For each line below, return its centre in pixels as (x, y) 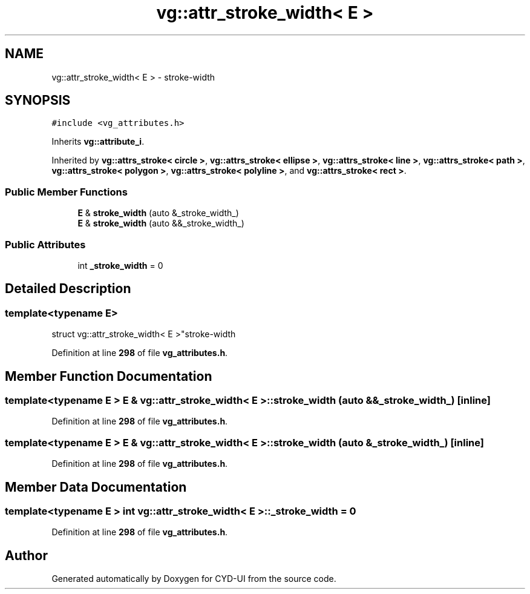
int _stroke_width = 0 (120, 265)
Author (26, 555)
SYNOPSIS (38, 101)
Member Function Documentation (109, 376)
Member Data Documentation (96, 487)
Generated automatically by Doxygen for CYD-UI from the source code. (194, 579)
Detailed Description (68, 289)
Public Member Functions (66, 192)
